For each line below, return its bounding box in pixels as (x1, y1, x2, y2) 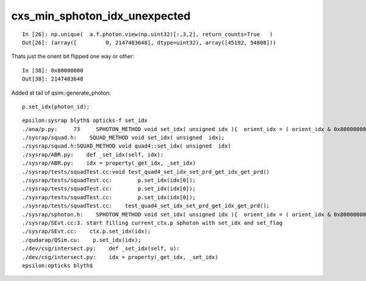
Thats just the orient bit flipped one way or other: (11, 52, 134, 60)
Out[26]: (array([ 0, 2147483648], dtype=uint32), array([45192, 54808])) (22, 39, 276, 46)
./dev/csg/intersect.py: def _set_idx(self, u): (22, 245, 180, 252)
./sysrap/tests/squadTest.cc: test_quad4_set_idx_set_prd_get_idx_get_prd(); (22, 202, 270, 210)
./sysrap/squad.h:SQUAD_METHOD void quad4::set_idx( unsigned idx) (22, 143, 231, 149)
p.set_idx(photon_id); (22, 103, 90, 110)
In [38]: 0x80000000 (22, 67, 84, 74)
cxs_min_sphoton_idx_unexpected (11, 9, 191, 23)
